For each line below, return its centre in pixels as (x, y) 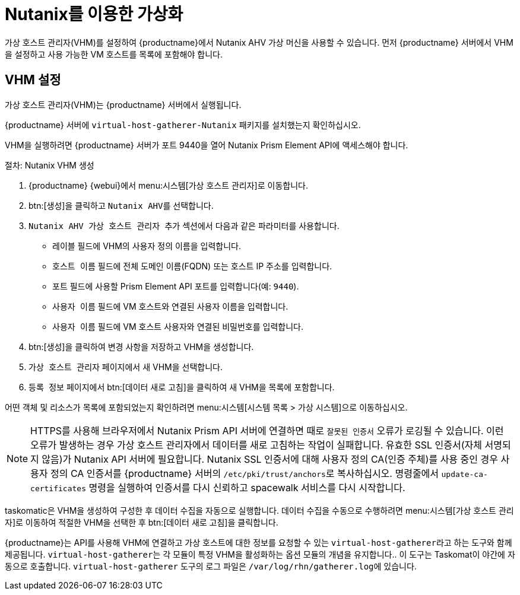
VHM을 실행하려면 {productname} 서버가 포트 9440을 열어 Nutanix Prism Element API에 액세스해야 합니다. (207, 145)
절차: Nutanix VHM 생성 (50, 165)
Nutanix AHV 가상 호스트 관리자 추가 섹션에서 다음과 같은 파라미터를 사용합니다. (184, 225)
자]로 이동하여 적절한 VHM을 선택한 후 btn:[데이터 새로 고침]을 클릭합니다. (142, 522)
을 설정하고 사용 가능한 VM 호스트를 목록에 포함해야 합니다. (114, 54)
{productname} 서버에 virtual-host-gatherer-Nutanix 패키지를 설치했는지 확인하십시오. (183, 125)
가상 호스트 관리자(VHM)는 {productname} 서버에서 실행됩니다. (123, 104)
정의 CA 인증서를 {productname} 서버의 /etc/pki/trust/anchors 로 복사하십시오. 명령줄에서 (245, 473)
